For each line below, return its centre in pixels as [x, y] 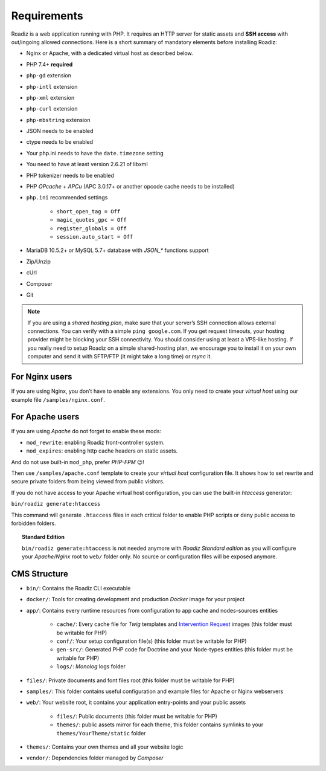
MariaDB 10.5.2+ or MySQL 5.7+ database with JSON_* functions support [117, 250]
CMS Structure [40, 574]
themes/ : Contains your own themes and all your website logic [105, 747]
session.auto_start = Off [95, 237]
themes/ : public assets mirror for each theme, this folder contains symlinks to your [160, 724]
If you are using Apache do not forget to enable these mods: [86, 431]
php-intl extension [52, 86]
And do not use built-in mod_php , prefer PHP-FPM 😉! [78, 462]
